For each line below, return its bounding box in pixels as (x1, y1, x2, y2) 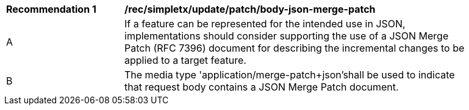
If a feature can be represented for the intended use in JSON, (124, 18, 406, 30)
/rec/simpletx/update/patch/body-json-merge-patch (124, 3, 376, 15)
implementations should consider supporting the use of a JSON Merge (124, 30, 449, 42)
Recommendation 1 (6, 3, 96, 15)
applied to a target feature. (124, 54, 246, 66)
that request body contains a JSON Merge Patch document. (124, 81, 399, 93)
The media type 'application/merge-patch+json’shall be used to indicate (124, 69, 455, 81)
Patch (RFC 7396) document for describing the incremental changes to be (124, 42, 465, 54)
